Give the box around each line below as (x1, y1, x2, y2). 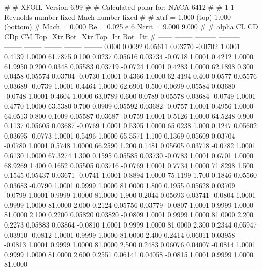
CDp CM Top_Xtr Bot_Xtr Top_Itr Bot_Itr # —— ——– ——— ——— (4, 31, 240, 41)
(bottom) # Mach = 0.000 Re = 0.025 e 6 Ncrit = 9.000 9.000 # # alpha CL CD (4, 21, 258, 32)
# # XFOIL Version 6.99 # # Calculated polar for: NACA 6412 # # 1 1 (4, 2, 234, 12)
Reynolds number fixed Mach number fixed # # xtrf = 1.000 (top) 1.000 (4, 11, 231, 22)
